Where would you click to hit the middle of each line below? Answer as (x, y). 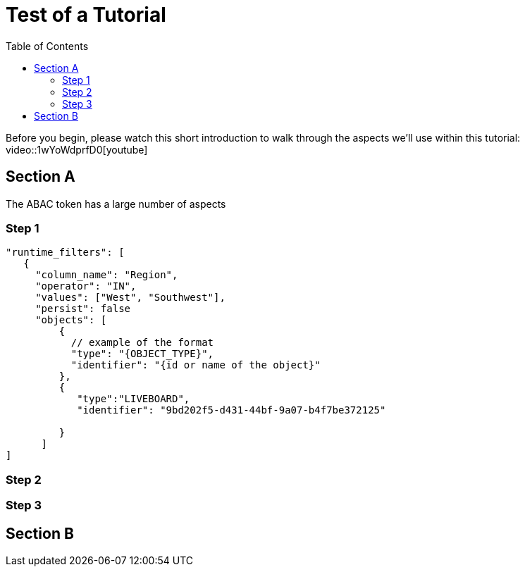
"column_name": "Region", (107, 275)
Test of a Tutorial (86, 15)
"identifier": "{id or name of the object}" (196, 365)
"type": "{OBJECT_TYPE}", (142, 354)
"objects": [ (71, 320)
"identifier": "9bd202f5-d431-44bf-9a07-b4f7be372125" (231, 410)
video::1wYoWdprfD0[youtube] (77, 149)
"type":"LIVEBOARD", (134, 399)
